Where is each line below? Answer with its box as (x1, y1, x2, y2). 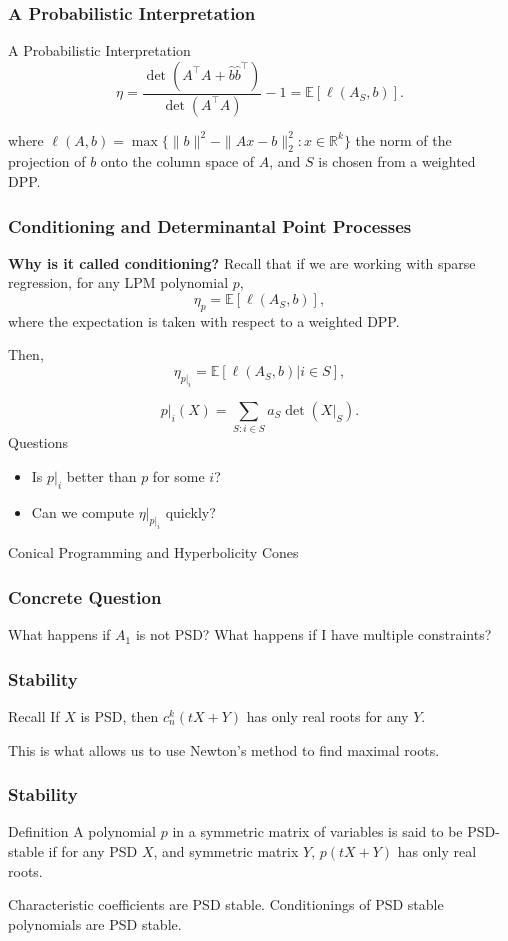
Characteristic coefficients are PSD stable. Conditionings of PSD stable (8, 894, 444, 915)
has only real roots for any (246, 705, 409, 726)
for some (152, 465, 205, 486)
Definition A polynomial (8, 821, 157, 842)
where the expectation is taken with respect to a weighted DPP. (8, 310, 400, 331)
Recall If (8, 705, 60, 726)
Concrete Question (8, 584, 162, 609)
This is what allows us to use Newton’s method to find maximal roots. (8, 739, 440, 760)
